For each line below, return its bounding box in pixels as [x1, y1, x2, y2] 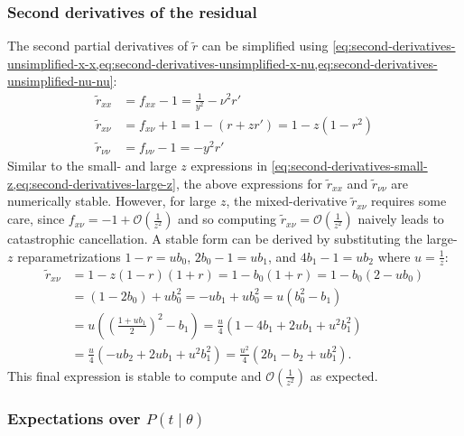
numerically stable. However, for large [7, 191, 217, 210]
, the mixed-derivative [226, 191, 348, 210]
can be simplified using [201, 36, 329, 55]
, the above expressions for [175, 173, 322, 192]
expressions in [190, 156, 268, 175]
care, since [7, 209, 65, 228]
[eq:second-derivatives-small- [271, 156, 428, 175]
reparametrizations [17, 246, 121, 265]
